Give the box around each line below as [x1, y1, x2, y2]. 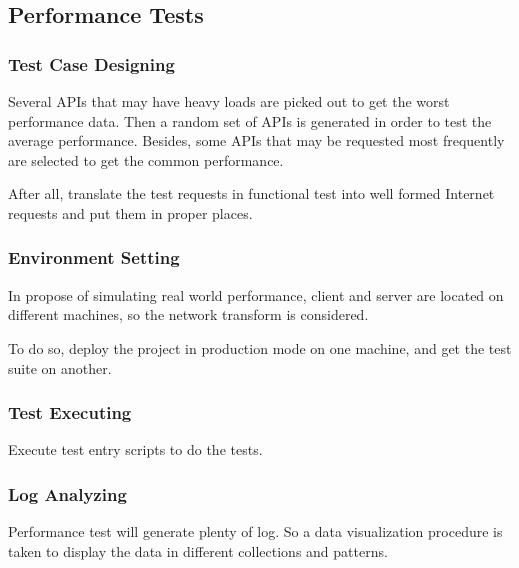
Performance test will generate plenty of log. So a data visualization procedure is [8, 521, 503, 542]
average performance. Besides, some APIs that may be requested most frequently [8, 130, 505, 151]
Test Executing [8, 400, 132, 425]
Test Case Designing [8, 51, 175, 76]
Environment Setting [8, 245, 180, 270]
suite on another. [8, 357, 112, 378]
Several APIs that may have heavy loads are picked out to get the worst [8, 91, 450, 111]
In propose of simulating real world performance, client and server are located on [8, 284, 504, 305]
